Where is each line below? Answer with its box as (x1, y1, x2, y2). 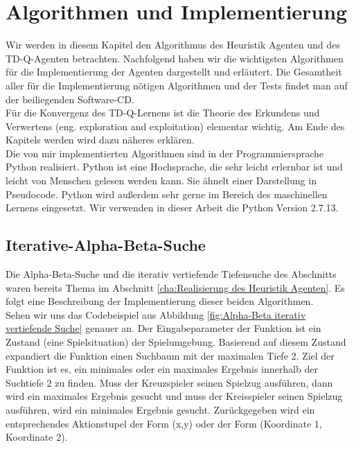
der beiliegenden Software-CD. (6, 91, 134, 106)
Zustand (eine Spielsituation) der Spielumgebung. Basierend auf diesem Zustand (6, 335, 346, 349)
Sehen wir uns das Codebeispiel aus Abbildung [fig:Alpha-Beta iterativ (6, 307, 306, 322)
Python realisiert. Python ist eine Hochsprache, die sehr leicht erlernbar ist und (6, 159, 343, 174)
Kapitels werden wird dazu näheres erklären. (6, 132, 195, 147)
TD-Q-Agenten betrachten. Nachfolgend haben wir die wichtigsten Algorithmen (6, 51, 344, 65)
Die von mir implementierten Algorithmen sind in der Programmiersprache (6, 146, 324, 160)
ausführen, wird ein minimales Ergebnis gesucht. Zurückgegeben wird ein (6, 402, 315, 416)
